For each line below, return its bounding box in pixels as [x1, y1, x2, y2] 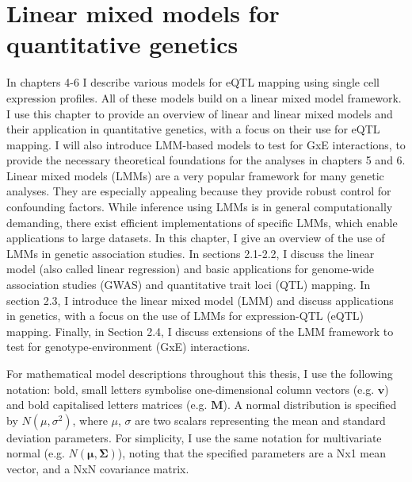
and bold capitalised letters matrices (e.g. [6, 396, 208, 413]
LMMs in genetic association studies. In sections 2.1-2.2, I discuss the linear [6, 245, 375, 261]
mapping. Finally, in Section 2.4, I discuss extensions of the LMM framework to [6, 322, 394, 339]
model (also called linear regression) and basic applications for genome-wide [6, 260, 375, 277]
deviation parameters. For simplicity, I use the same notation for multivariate [6, 429, 382, 445]
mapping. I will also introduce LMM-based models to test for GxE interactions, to [6, 136, 406, 152]
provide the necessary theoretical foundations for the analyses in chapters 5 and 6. [6, 152, 406, 168]
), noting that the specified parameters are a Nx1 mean [117, 445, 387, 461]
